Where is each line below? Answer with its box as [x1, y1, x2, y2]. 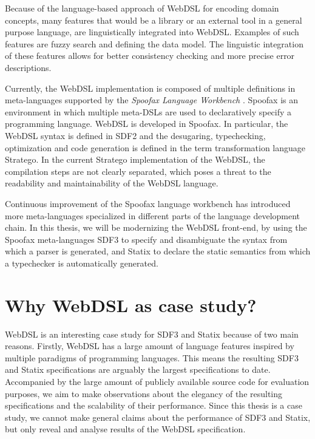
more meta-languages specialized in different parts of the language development [5, 209, 300, 222]
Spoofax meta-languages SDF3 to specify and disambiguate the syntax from [5, 233, 288, 245]
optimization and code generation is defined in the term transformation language [5, 141, 306, 154]
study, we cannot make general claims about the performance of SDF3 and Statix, [5, 410, 311, 423]
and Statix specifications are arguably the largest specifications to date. [5, 363, 271, 376]
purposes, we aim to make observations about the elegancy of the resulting [5, 387, 283, 400]
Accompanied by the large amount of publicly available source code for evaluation [5, 375, 310, 387]
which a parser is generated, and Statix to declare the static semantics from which [5, 245, 311, 257]
